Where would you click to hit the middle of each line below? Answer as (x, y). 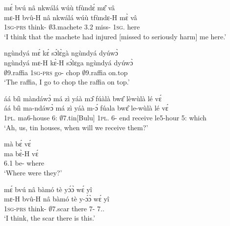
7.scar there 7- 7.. (78, 208)
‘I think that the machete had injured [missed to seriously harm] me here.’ (115, 36)
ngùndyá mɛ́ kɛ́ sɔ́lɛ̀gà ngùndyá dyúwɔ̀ (61, 53)
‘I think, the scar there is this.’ (50, 218)
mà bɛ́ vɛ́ (17, 144)
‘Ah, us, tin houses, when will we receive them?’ (76, 127)
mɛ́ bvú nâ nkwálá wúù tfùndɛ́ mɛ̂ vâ (60, 7)
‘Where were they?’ (33, 172)
